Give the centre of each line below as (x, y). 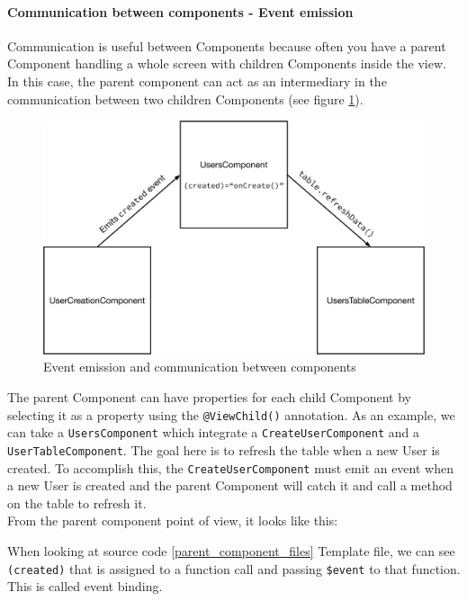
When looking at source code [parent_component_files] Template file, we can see (231, 550)
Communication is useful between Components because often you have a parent (227, 45)
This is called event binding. (85, 586)
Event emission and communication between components (200, 367)
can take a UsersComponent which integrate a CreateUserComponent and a (213, 432)
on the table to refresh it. (77, 502)
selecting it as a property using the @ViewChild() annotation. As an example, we (231, 414)
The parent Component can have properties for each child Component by (210, 396)
